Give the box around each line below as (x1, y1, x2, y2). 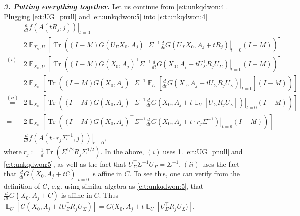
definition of (4, 180, 40, 191)
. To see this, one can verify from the (129, 168, 240, 179)
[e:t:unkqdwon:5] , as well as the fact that (4, 159, 126, 169)
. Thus (99, 190, 118, 200)
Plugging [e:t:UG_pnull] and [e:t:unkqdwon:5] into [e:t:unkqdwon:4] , (4, 11, 209, 21)
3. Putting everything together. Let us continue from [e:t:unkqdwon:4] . (4, 1, 228, 11)
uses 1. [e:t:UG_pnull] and (163, 146, 243, 157)
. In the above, (100, 146, 144, 157)
